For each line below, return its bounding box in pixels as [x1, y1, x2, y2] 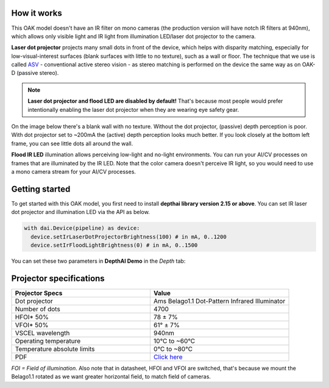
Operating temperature [15, 336, 81, 345]
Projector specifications [11, 273, 105, 283]
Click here [153, 353, 183, 361]
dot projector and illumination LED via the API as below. [11, 209, 150, 216]
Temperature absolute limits [15, 344, 95, 353]
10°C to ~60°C [153, 336, 196, 345]
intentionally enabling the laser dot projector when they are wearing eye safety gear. [27, 106, 239, 113]
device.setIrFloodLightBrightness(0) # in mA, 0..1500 [30, 242, 198, 249]
